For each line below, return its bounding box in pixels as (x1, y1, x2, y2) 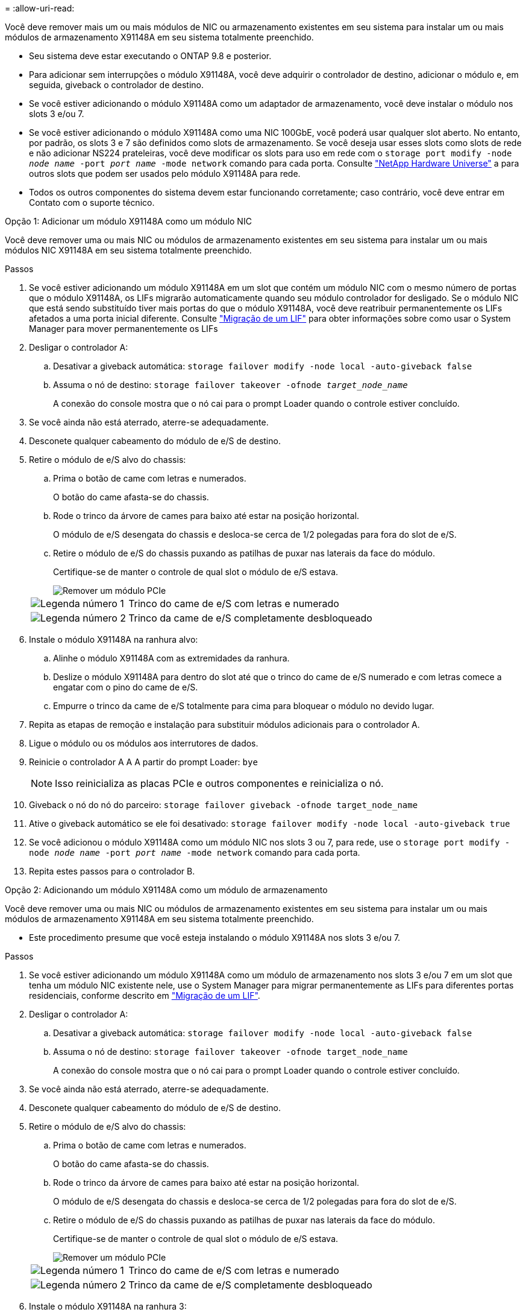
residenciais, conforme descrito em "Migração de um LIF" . (29, 990, 260, 1001)
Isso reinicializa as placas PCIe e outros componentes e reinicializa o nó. (55, 777, 384, 789)
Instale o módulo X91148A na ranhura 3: (29, 1301, 187, 1311)
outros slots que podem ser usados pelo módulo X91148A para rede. (29, 168, 301, 179)
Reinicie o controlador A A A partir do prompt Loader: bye (29, 757, 258, 767)
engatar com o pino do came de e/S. (53, 682, 198, 692)
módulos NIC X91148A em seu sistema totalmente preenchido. (5, 245, 252, 255)
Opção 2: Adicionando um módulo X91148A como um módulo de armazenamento (5, 885, 328, 895)
